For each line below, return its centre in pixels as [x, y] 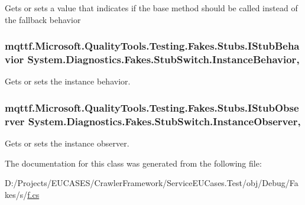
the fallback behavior [43, 19]
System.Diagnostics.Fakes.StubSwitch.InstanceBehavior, [163, 59]
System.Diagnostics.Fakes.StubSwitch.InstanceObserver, [164, 121]
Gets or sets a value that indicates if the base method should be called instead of [151, 8]
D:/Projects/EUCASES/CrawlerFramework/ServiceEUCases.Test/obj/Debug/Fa [152, 183]
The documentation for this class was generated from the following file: [133, 163]
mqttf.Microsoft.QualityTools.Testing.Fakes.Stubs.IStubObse [152, 107]
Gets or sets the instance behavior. [68, 81]
